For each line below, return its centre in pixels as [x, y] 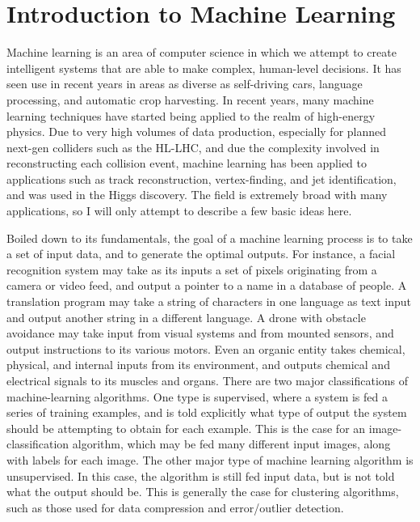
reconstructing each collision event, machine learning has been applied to [187, 163]
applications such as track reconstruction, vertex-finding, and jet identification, [202, 178]
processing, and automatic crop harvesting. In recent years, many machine [190, 99]
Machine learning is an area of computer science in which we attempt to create [202, 52]
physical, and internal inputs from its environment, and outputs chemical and [198, 365]
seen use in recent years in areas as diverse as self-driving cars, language [185, 84]
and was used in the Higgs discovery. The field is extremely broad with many [197, 195]
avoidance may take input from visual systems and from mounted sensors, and [200, 333]
